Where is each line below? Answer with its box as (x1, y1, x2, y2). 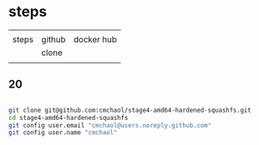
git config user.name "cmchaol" (8, 129, 117, 137)
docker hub (73, 33, 117, 45)
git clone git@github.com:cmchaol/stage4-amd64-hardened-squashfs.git (8, 106, 252, 114)
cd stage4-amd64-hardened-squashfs (8, 113, 129, 122)
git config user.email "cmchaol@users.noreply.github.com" (8, 121, 212, 130)
